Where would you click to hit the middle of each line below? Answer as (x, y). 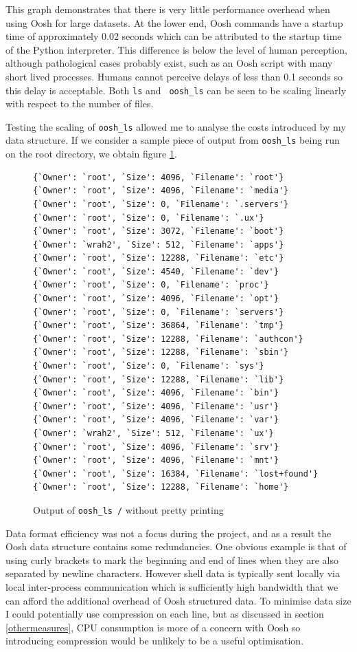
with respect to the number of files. (80, 104)
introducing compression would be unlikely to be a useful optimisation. (155, 641)
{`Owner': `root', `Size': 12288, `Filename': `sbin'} (161, 352)
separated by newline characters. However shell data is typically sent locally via (173, 573)
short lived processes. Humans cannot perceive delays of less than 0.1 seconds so (174, 76)
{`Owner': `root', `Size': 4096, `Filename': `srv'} (156, 447)
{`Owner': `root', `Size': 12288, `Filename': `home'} (161, 487)
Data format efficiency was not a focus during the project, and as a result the (169, 533)
